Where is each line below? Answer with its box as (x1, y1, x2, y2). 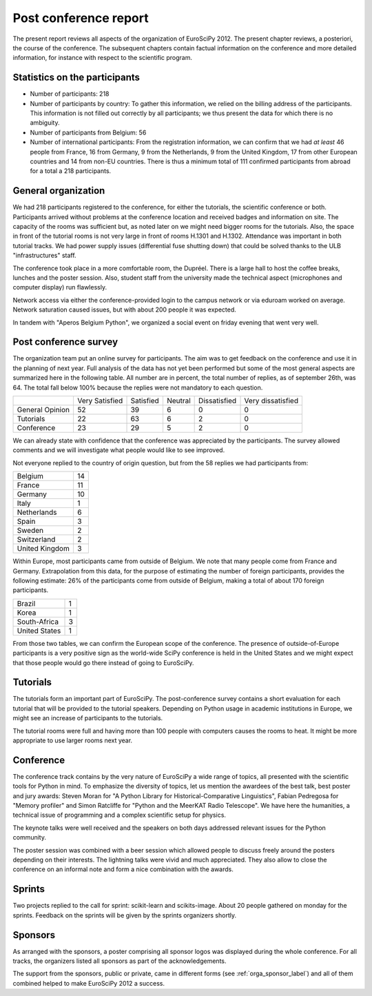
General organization (12, 185, 105, 196)
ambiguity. (30, 119, 60, 127)
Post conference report (12, 10, 149, 26)
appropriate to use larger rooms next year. (12, 736, 133, 744)
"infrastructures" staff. (12, 252, 76, 260)
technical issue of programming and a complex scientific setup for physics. (12, 811, 227, 820)
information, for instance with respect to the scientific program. (12, 54, 193, 62)
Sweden (17, 526, 44, 536)
